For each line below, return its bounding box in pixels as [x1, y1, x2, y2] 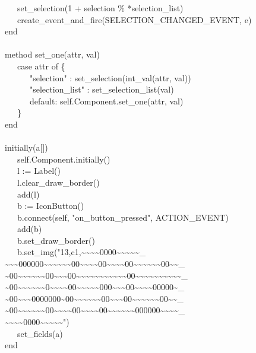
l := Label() [17, 164, 61, 177]
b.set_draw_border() [17, 234, 95, 246]
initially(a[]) [5, 141, 48, 154]
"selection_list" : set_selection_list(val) [29, 83, 174, 96]
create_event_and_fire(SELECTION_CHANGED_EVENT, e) [17, 13, 252, 26]
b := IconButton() [17, 199, 84, 212]
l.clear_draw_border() [17, 176, 100, 188]
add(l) [17, 187, 40, 200]
